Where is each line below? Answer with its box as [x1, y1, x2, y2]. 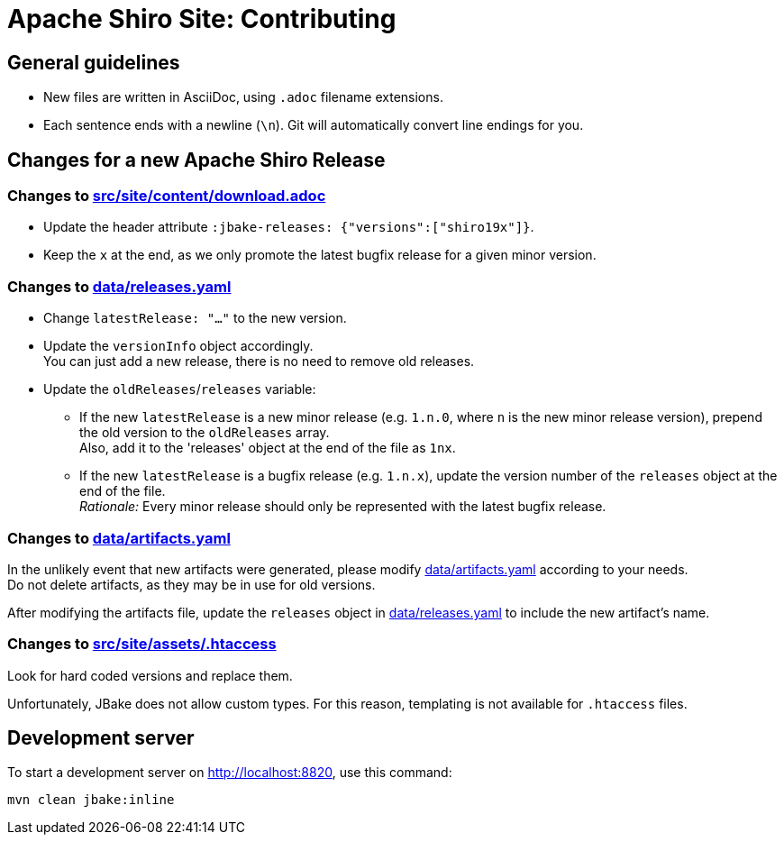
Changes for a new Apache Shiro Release [7, 148, 386, 171]
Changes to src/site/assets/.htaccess [7, 635, 277, 654]
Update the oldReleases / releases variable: [43, 381, 316, 398]
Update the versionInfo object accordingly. [43, 338, 314, 354]
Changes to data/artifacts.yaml [7, 528, 231, 547]
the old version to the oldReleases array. [79, 425, 330, 441]
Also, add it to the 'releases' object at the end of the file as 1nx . [79, 440, 456, 456]
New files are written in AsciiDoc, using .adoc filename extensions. [43, 89, 443, 105]
